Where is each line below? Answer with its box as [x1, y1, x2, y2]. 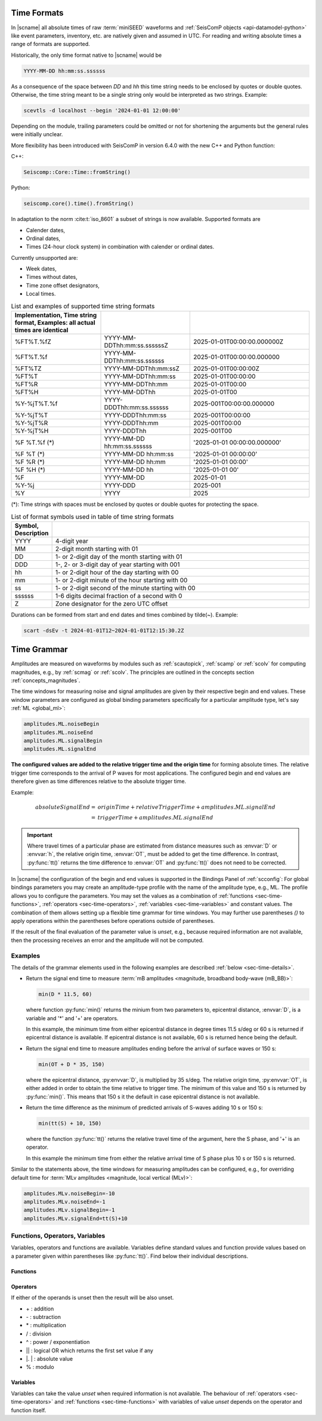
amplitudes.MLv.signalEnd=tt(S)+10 [23, 1215, 128, 1221]
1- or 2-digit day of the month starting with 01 [55, 553, 182, 561]
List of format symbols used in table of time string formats [11, 512, 174, 521]
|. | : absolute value [26, 1355, 73, 1362]
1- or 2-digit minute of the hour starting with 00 [55, 576, 188, 584]
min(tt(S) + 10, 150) [38, 1120, 102, 1127]
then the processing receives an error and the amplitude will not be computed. [11, 937, 204, 944]
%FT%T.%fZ [14, 337, 52, 346]
